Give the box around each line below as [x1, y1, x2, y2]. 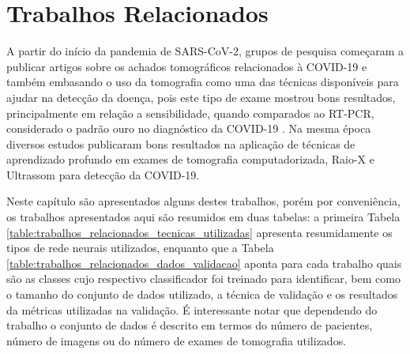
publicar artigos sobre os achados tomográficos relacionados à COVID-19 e [6, 58, 367, 74]
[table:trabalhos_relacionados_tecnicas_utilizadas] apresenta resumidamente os [6, 224, 393, 240]
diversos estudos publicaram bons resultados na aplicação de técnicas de [6, 135, 355, 152]
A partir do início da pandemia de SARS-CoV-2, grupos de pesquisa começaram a [6, 43, 404, 59]
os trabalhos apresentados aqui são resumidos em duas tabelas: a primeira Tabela [6, 209, 401, 225]
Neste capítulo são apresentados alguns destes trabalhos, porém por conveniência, [6, 193, 401, 209]
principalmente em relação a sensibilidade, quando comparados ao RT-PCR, [6, 104, 374, 121]
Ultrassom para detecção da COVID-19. [6, 166, 200, 183]
